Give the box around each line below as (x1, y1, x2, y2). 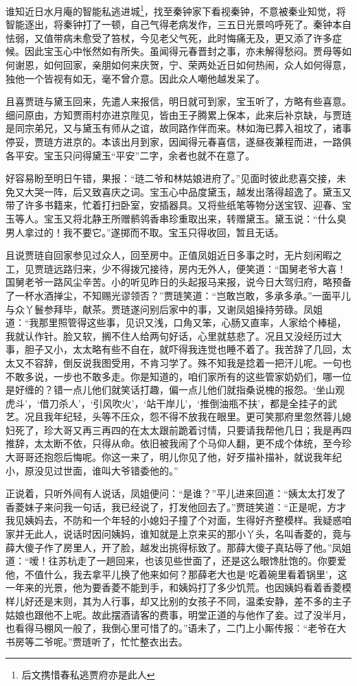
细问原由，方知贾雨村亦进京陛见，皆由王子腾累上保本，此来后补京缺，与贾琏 (5, 107, 352, 122)
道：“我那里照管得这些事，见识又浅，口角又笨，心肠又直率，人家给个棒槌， (5, 315, 347, 330)
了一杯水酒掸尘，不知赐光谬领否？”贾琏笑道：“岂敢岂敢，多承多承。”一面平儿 (5, 288, 351, 302)
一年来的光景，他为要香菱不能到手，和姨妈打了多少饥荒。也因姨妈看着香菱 (5, 580, 342, 595)
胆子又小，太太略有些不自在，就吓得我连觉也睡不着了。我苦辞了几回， (24, 342, 342, 356)
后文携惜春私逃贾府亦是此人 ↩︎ (21, 667, 155, 682)
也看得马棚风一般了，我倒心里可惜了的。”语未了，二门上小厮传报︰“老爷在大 (5, 621, 347, 635)
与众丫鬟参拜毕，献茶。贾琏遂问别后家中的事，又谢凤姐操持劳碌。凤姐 (5, 301, 323, 316)
